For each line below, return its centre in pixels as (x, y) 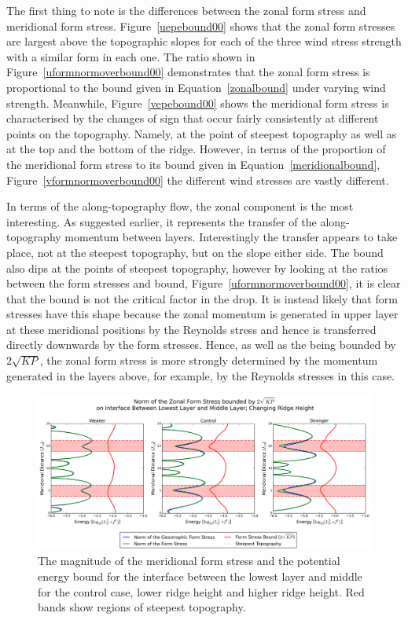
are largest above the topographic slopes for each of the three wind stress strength (204, 41)
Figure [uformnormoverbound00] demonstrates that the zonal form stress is (188, 72)
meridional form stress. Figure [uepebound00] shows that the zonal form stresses (201, 26)
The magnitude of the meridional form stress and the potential (189, 561)
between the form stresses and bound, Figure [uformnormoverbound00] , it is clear (204, 283)
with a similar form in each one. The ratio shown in (131, 56)
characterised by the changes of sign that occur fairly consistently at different (193, 118)
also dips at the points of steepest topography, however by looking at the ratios (197, 268)
